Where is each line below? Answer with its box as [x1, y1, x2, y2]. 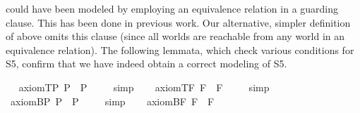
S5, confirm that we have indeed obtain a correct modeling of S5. [6, 56, 287, 71]
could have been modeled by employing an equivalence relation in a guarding [6, 1, 339, 15]
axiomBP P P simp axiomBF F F [10, 93, 215, 108]
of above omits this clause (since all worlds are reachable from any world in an [6, 29, 345, 44]
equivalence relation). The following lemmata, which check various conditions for [6, 42, 354, 57]
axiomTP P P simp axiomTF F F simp [18, 79, 270, 94]
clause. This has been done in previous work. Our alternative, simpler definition [6, 15, 351, 29]
